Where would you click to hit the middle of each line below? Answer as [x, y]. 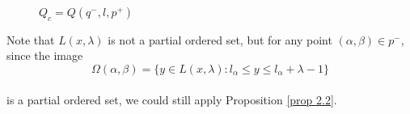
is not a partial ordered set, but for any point [220, 39]
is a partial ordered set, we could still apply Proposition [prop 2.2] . [172, 99]
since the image [45, 55]
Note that [31, 39]
